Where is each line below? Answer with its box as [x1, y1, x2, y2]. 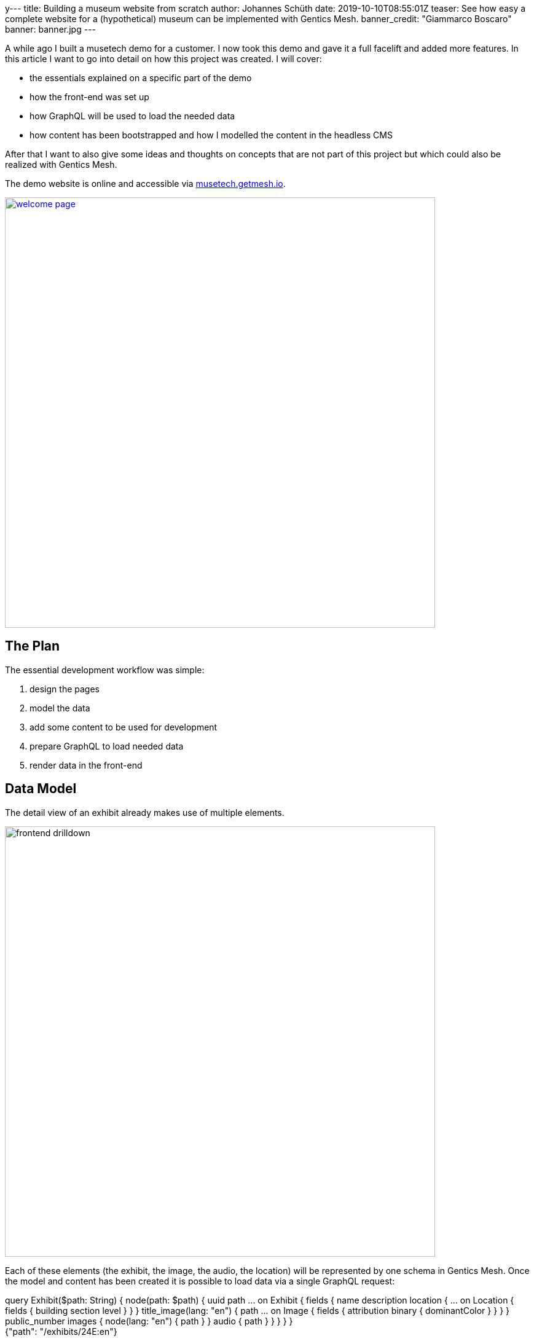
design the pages [29, 683, 100, 694]
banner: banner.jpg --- [5, 24, 96, 34]
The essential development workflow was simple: [5, 664, 205, 675]
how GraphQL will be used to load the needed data [29, 111, 235, 121]
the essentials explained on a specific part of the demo [29, 73, 252, 83]
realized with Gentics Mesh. [5, 159, 117, 170]
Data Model [5, 781, 77, 797]
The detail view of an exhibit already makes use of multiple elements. [5, 807, 285, 818]
